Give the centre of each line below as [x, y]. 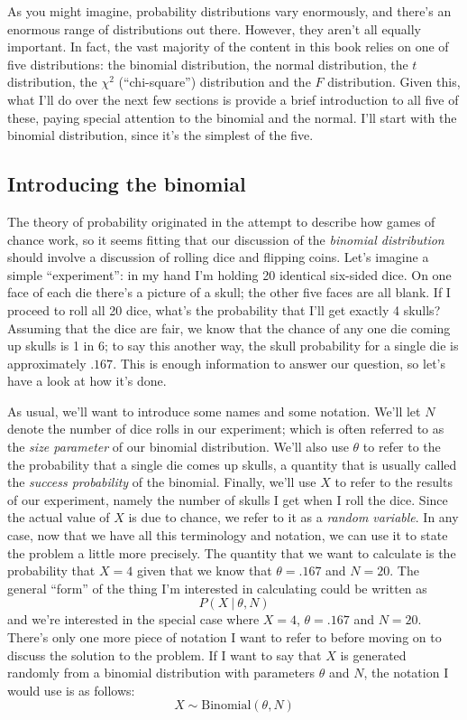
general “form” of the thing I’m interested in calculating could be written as [217, 588]
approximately [47, 363]
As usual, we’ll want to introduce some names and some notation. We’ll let [214, 411]
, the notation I [406, 673]
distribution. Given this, [394, 82]
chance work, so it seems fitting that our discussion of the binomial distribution [226, 239]
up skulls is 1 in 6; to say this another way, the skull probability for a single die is [233, 346]
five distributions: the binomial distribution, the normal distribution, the [208, 64]
